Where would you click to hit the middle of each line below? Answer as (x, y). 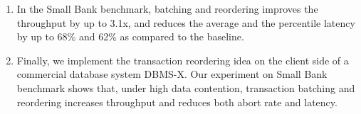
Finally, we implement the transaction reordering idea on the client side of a (183, 60)
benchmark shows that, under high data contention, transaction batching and (186, 87)
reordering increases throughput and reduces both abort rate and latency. (177, 102)
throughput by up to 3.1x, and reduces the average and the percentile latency (186, 22)
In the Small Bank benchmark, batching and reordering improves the (167, 8)
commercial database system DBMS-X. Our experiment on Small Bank (172, 74)
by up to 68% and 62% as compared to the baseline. (130, 36)
